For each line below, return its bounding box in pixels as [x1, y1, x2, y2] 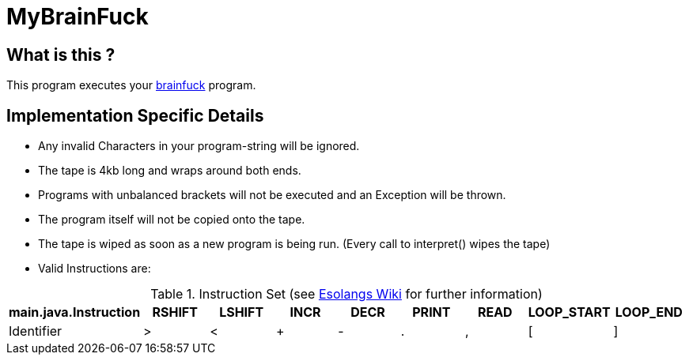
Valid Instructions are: [38, 261, 151, 276]
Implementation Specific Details [6, 105, 264, 126]
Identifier [9, 323, 62, 340]
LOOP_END [615, 304, 683, 321]
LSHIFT [219, 304, 264, 321]
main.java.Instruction [9, 304, 141, 321]
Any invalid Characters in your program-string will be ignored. [38, 139, 360, 153]
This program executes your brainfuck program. [6, 78, 256, 92]
